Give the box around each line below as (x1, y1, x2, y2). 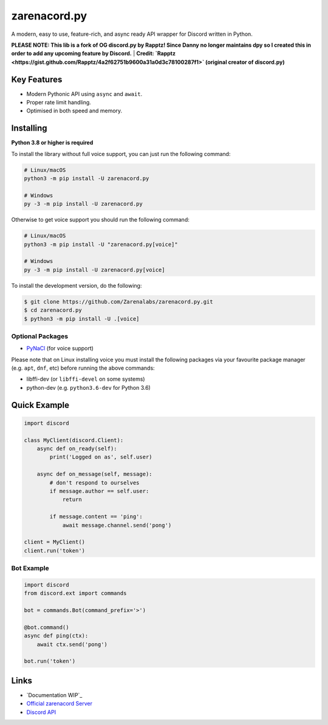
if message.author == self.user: (49, 488, 149, 494)
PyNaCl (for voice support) (26, 345, 94, 352)
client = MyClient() (24, 539, 85, 546)
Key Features (11, 74, 63, 84)
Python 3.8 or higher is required (11, 139, 94, 146)
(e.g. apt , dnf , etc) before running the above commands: (11, 364, 155, 372)
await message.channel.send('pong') (62, 522, 172, 528)
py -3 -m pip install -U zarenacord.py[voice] (24, 266, 165, 273)
